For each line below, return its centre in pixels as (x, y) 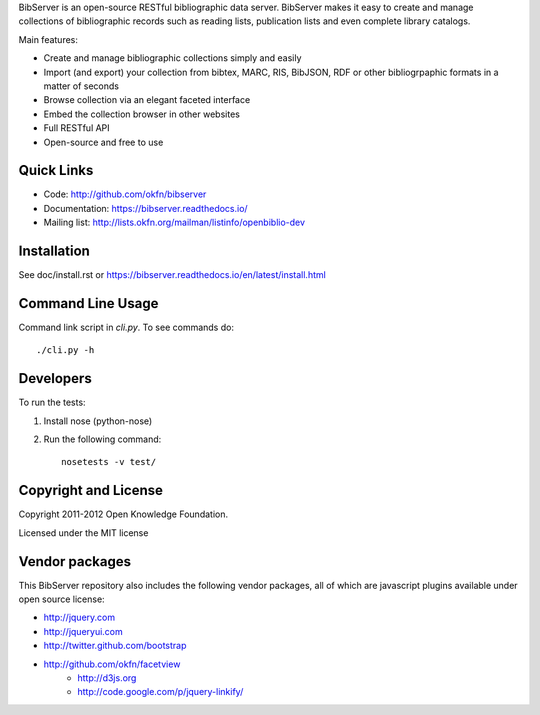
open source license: (61, 599)
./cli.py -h (65, 350)
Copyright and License (91, 490)
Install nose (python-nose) (98, 421)
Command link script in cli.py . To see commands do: (126, 327)
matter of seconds (81, 86)
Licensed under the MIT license (83, 532)
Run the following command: (102, 439)
